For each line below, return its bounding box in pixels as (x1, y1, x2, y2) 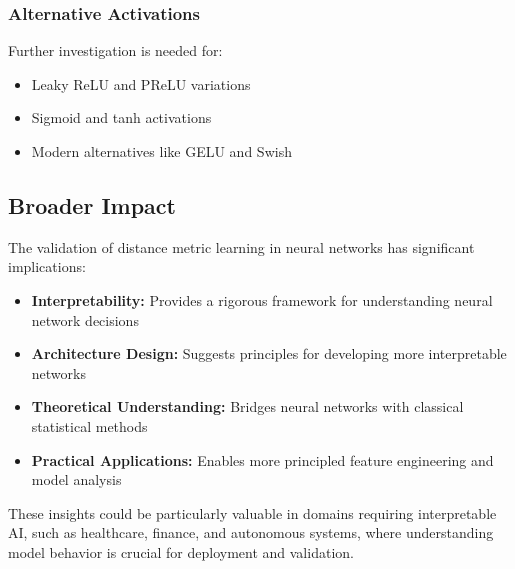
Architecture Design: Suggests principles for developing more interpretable (31, 343, 507, 364)
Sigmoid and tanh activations (31, 107, 212, 128)
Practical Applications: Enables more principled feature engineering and (31, 449, 494, 470)
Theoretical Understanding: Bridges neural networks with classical (31, 396, 464, 417)
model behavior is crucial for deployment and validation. (8, 541, 354, 562)
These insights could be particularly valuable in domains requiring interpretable (8, 502, 497, 523)
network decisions (31, 309, 139, 330)
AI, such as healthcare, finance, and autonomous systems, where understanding (8, 522, 494, 543)
